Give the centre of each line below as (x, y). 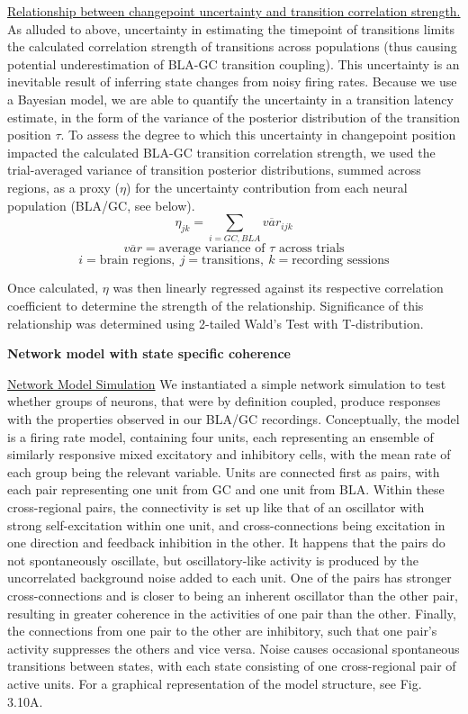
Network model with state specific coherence (149, 353)
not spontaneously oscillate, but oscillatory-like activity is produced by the (213, 560)
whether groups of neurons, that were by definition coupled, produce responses (224, 401)
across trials (311, 249)
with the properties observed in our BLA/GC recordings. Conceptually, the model (234, 419)
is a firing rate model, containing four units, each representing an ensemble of (220, 436)
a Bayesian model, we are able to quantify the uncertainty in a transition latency (230, 99)
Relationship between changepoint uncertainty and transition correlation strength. (234, 11)
